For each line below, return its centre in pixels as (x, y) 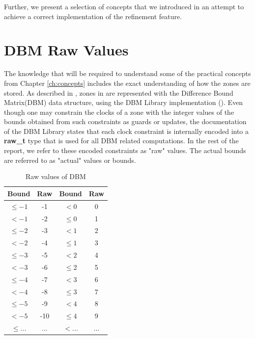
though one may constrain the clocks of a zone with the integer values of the (119, 112)
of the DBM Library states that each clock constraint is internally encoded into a (127, 131)
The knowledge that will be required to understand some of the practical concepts (127, 73)
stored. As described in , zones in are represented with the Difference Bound (119, 92)
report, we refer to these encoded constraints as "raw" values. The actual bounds (125, 150)
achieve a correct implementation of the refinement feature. (93, 16)
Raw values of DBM (56, 176)
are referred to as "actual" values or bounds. (70, 160)
